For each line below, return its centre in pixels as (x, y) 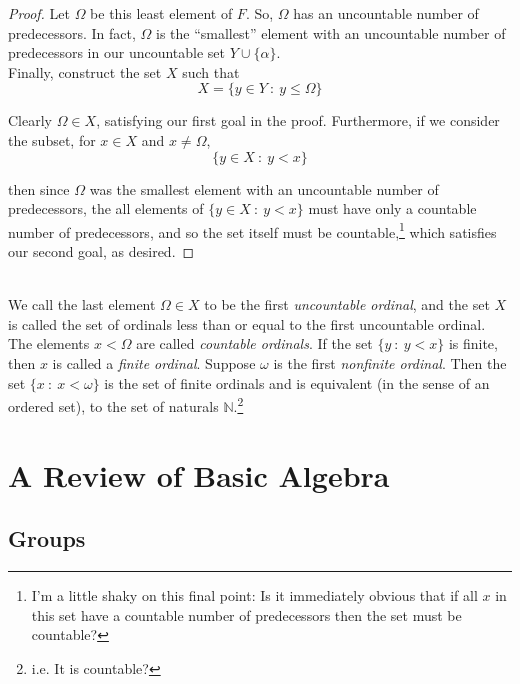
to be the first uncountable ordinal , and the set (347, 304)
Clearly (30, 120)
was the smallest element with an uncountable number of (264, 188)
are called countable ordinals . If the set (254, 343)
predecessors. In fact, (72, 32)
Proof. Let (39, 13)
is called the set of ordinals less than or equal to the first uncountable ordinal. (247, 323)
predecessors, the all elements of (106, 208)
